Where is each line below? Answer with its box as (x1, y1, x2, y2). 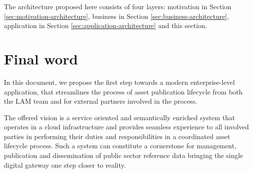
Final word (4, 48, 78, 68)
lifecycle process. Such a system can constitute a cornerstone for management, (4, 141, 236, 151)
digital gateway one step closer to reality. (4, 159, 126, 170)
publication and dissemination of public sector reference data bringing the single (4, 150, 243, 160)
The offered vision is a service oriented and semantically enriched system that (4, 112, 235, 122)
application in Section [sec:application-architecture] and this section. (4, 20, 207, 31)
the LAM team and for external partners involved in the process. (4, 96, 198, 106)
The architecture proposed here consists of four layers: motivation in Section (4, 1, 232, 11)
